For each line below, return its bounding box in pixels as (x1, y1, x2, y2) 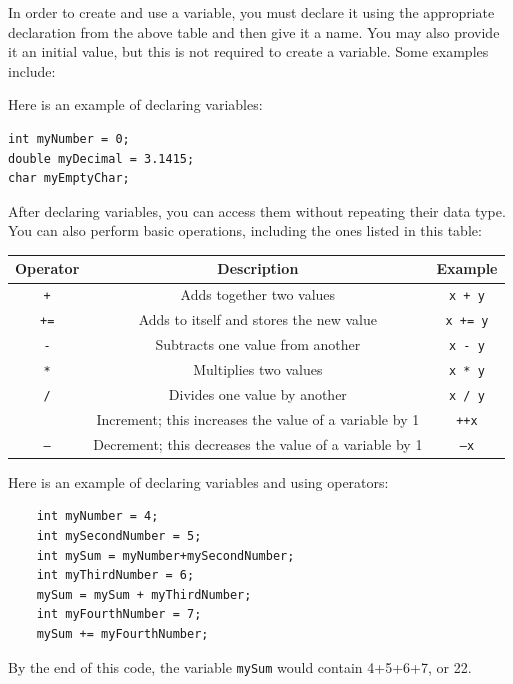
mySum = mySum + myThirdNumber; (36, 587, 252, 602)
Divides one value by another (168, 383, 347, 404)
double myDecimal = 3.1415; (8, 151, 195, 166)
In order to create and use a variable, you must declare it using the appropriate (8, 2, 495, 22)
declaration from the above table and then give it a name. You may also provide (8, 21, 500, 42)
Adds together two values (180, 284, 336, 305)
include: (8, 60, 56, 81)
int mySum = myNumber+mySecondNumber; (36, 548, 295, 563)
